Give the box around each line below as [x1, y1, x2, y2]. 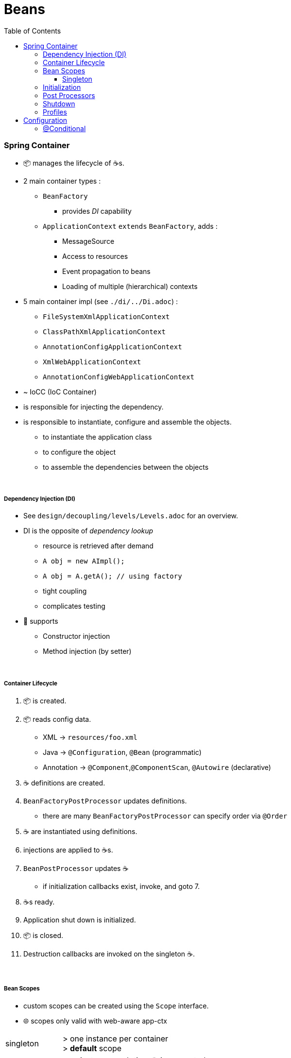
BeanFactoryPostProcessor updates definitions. [23, 797, 187, 805]
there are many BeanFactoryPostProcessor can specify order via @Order [43, 812, 288, 820]
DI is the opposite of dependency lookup [23, 527, 154, 535]
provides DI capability [62, 206, 132, 215]
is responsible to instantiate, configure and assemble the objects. [23, 417, 232, 426]
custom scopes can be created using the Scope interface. [23, 1001, 209, 1010]
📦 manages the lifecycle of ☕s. [23, 158, 125, 167]
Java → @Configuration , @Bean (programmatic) [43, 748, 202, 757]
